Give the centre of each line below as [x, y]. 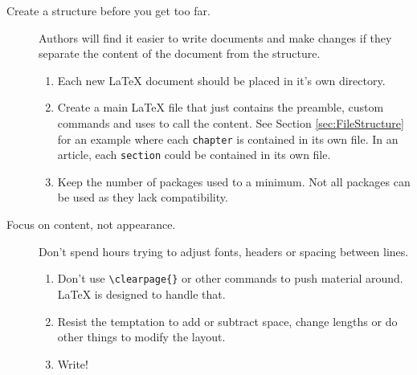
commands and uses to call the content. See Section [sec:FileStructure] [231, 122]
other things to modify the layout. [141, 337]
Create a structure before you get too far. [108, 10]
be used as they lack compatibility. [143, 197]
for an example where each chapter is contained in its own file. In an [228, 139]
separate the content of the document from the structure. [180, 53]
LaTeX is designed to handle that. [141, 293]
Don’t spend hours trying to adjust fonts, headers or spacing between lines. [224, 251]
